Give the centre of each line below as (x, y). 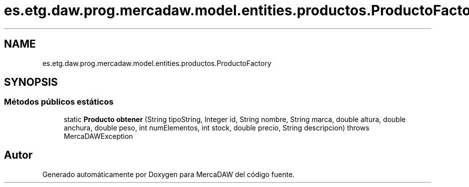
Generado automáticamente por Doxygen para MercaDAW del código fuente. (168, 174)
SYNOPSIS (31, 82)
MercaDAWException (98, 136)
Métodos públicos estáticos (59, 102)
